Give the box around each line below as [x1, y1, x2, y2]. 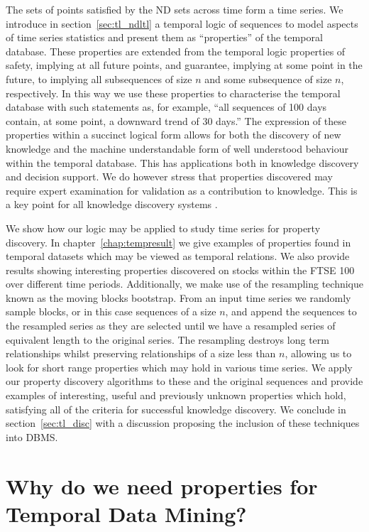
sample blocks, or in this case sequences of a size [6, 304, 216, 319]
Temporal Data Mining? [6, 499, 247, 528]
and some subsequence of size [204, 71, 332, 86]
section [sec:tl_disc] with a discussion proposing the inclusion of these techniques [6, 416, 360, 430]
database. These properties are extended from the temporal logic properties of [6, 43, 346, 58]
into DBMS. [6, 429, 58, 444]
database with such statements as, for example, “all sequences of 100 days [6, 99, 327, 114]
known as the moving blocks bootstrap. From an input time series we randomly [6, 290, 351, 305]
